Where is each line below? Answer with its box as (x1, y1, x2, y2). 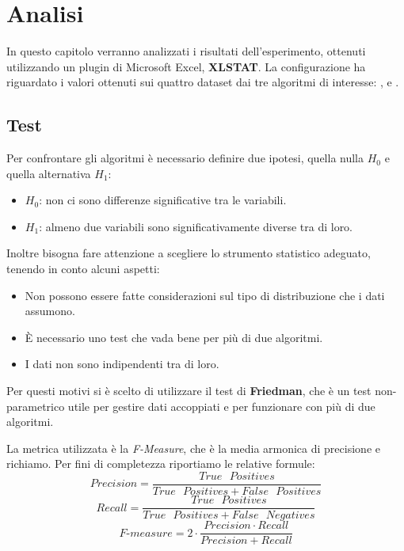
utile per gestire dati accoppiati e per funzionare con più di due (67, 397, 375, 414)
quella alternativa (6, 165, 91, 181)
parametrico (6, 397, 65, 414)
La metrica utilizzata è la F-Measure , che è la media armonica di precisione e (6, 439, 380, 456)
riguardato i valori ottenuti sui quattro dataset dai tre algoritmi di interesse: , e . (6, 74, 399, 90)
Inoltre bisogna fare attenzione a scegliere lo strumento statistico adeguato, (6, 245, 371, 261)
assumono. (25, 302, 75, 319)
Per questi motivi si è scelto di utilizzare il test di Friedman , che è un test (6, 382, 372, 399)
